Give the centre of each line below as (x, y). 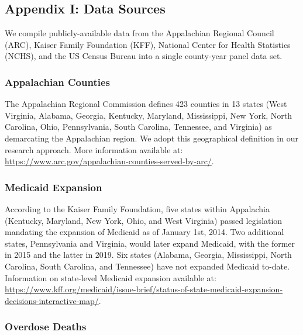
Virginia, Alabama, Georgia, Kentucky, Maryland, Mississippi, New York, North (149, 115)
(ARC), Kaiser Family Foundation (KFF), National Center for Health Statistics (148, 44)
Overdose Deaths (46, 327)
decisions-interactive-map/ (52, 300)
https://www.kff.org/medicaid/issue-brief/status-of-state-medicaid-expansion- (144, 289)
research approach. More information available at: (94, 149)
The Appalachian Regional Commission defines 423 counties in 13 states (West (146, 104)
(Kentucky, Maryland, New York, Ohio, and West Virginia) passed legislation (144, 220)
